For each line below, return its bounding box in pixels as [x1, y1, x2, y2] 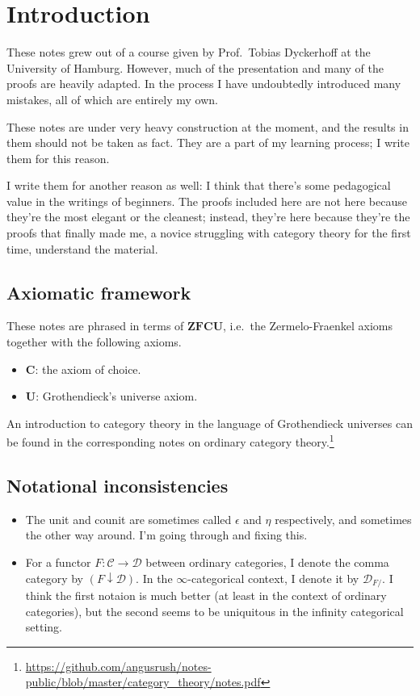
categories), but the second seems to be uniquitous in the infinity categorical [25, 602, 404, 619]
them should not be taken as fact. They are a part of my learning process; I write [6, 134, 410, 151]
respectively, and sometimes [275, 510, 412, 527]
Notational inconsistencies [6, 473, 229, 498]
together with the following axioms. [6, 333, 182, 350]
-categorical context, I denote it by [187, 569, 359, 586]
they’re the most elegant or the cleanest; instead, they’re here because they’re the [6, 208, 410, 225]
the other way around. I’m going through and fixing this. [25, 526, 308, 543]
